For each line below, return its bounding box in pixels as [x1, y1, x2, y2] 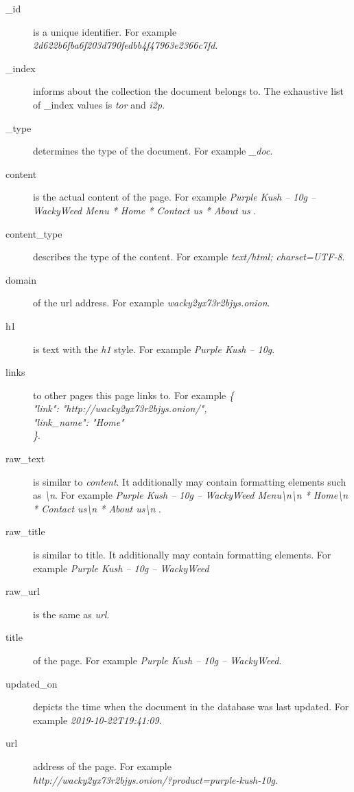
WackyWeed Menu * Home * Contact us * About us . [33, 203, 257, 217]
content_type [5, 226, 62, 240]
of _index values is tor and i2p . [33, 97, 165, 111]
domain [5, 272, 37, 286]
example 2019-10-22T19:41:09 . [33, 712, 162, 727]
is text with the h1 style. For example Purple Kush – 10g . [33, 341, 275, 356]
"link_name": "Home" [33, 414, 124, 429]
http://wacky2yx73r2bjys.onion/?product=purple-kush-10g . [33, 772, 278, 787]
